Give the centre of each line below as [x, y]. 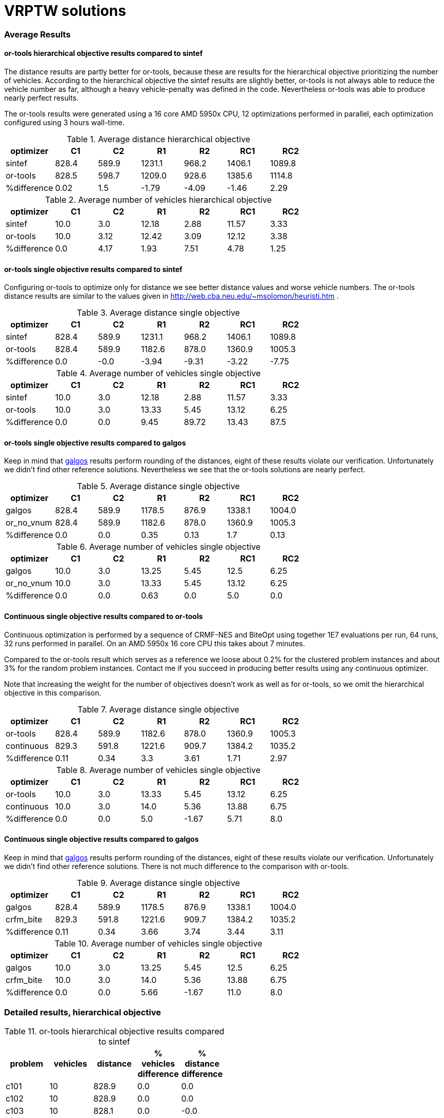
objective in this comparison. [53, 692]
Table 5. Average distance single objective [158, 486]
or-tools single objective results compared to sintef [93, 269]
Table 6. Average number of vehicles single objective [158, 547]
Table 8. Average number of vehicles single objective [158, 770]
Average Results [37, 34]
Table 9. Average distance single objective [158, 883]
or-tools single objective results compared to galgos [95, 442]
